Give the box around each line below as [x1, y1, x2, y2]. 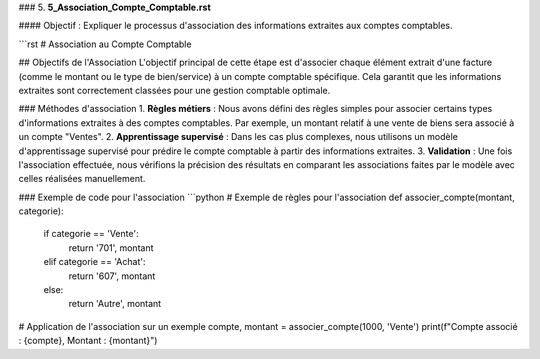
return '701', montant [68, 241, 154, 254]
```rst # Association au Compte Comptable [18, 38, 192, 50]
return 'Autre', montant [68, 298, 162, 310]
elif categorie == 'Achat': [43, 256, 146, 268]
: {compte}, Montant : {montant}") [18, 335, 158, 347]
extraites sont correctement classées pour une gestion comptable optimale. [18, 84, 331, 96]
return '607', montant [68, 270, 156, 282]
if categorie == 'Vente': [43, 228, 139, 240]
